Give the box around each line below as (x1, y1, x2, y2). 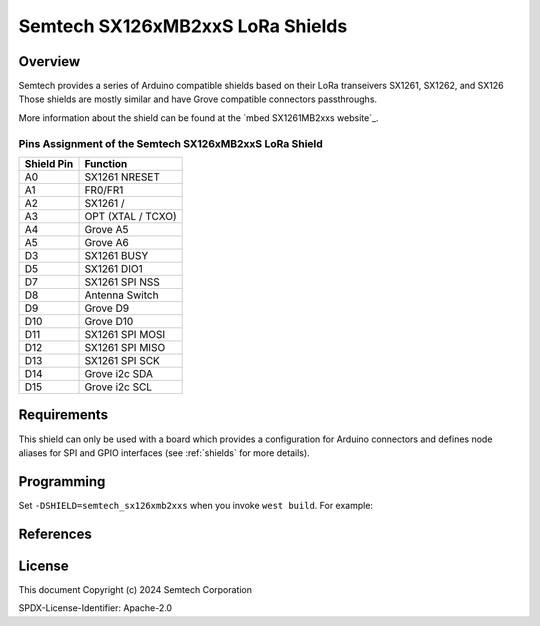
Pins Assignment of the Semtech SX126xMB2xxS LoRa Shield (18, 136, 324, 150)
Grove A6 (84, 235, 129, 249)
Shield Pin (24, 156, 74, 170)
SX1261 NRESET (84, 170, 160, 184)
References (18, 525, 92, 542)
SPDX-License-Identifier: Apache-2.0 (18, 602, 173, 614)
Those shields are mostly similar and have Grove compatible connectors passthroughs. (18, 93, 378, 105)
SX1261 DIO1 (84, 261, 144, 275)
